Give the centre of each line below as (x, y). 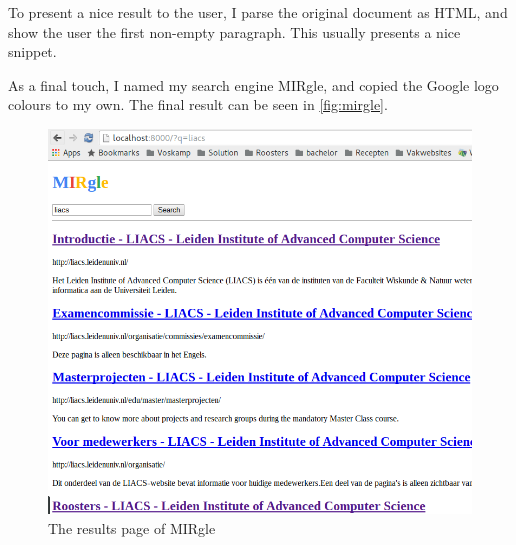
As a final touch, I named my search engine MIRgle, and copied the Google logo (253, 84)
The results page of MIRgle (132, 527)
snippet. (32, 51)
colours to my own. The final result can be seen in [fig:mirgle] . (198, 104)
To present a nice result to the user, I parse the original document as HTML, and (258, 12)
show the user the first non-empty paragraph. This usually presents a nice (234, 31)
